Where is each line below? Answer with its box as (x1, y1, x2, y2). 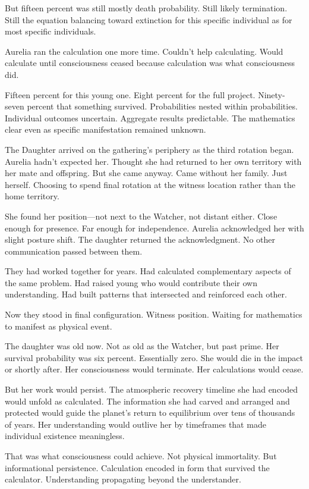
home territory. (5, 190, 59, 202)
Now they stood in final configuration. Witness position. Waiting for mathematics (5, 308, 302, 321)
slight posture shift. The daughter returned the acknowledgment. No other (5, 233, 276, 246)
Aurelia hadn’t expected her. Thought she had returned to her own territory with (5, 155, 302, 167)
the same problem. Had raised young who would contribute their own (5, 276, 257, 289)
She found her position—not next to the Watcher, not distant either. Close (5, 209, 278, 222)
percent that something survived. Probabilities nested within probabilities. (27, 100, 298, 112)
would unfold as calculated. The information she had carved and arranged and (5, 394, 290, 407)
